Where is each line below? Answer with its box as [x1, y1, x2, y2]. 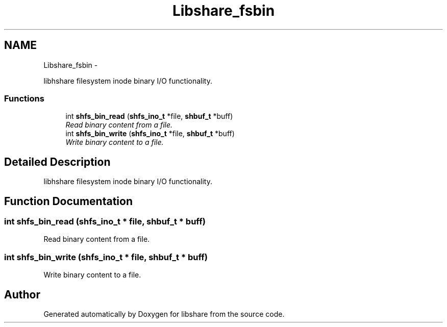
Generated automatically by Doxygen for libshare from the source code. [43, 310, 285, 318]
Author [4, 288, 40, 301]
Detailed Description [4, 155, 111, 168]
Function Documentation [4, 194, 133, 208]
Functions [4, 93, 44, 104]
